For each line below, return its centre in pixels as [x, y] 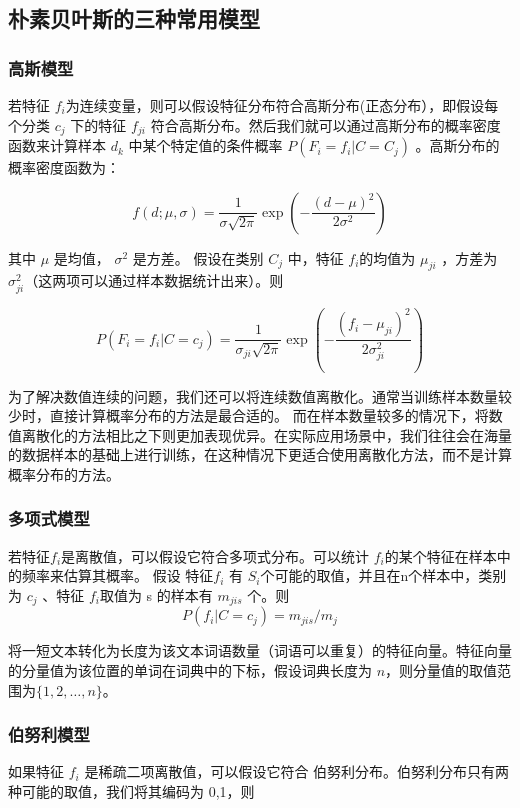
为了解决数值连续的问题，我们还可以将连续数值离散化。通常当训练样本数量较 [260, 395]
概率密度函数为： [64, 167]
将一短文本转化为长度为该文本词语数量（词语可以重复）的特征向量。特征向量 [260, 650]
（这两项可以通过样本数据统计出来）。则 [154, 280]
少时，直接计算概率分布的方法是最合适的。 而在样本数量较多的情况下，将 [248, 415]
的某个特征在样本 [440, 555]
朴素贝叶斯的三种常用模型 [134, 18]
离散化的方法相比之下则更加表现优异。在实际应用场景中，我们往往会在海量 [266, 434]
